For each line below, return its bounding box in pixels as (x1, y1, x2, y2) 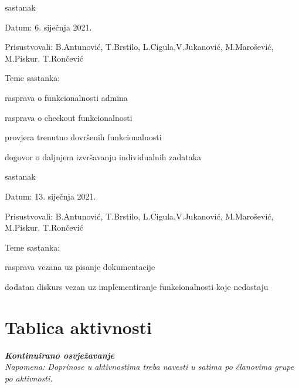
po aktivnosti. (5, 372, 53, 384)
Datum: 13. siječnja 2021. (5, 190, 96, 202)
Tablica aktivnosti (5, 315, 152, 339)
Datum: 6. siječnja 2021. (5, 21, 92, 33)
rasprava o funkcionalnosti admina (5, 91, 128, 103)
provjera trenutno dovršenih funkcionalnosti (5, 131, 162, 143)
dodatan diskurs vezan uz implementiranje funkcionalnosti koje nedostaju (5, 280, 269, 292)
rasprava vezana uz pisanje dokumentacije (5, 261, 155, 273)
